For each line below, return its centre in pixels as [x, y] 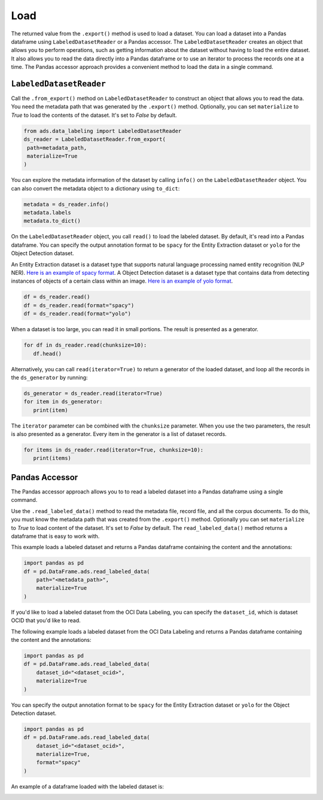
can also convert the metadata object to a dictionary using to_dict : [95, 188]
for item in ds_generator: [63, 402]
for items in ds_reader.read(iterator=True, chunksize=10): [114, 450]
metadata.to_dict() [52, 221]
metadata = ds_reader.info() [66, 204]
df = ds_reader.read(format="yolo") [77, 314]
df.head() [48, 354]
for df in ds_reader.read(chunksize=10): [85, 345]
